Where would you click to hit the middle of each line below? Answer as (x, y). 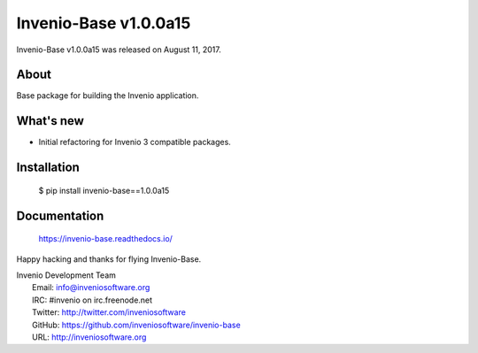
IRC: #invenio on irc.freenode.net (93, 300)
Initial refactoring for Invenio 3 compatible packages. (135, 142)
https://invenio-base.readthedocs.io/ (105, 239)
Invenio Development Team (66, 275)
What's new (50, 121)
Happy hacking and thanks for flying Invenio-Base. (109, 259)
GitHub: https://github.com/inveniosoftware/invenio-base (136, 325)
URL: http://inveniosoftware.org (89, 337)
